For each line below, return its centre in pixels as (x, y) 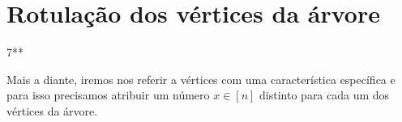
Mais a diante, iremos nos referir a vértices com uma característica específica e (201, 79)
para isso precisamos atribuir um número (108, 95)
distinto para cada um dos (325, 95)
